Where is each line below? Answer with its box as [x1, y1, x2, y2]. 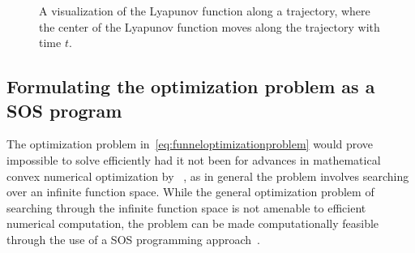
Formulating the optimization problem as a [6, 74, 375, 99]
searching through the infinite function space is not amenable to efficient [6, 199, 366, 216]
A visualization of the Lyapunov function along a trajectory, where [39, 2, 370, 19]
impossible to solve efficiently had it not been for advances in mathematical [6, 151, 381, 168]
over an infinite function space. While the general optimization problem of [6, 183, 374, 200]
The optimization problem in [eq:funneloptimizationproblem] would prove [6, 135, 374, 152]
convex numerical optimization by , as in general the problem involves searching [6, 167, 409, 184]
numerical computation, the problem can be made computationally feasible [6, 215, 379, 232]
